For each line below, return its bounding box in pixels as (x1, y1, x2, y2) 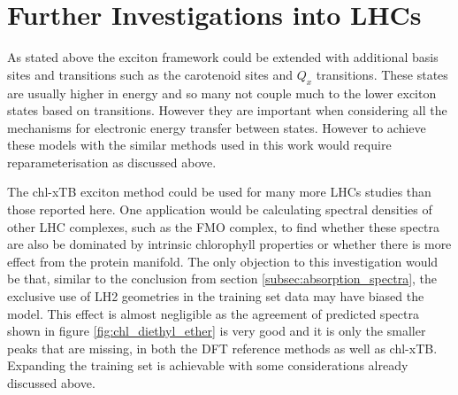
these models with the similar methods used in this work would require (7, 136, 392, 154)
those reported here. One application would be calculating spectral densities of (7, 200, 432, 219)
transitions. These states (316, 65, 448, 83)
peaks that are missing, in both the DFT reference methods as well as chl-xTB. (7, 338, 438, 357)
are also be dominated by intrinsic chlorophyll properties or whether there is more (7, 235, 452, 253)
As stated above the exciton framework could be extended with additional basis (7, 48, 439, 66)
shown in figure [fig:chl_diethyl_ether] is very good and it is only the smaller (7, 321, 426, 340)
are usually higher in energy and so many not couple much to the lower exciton (7, 83, 437, 102)
